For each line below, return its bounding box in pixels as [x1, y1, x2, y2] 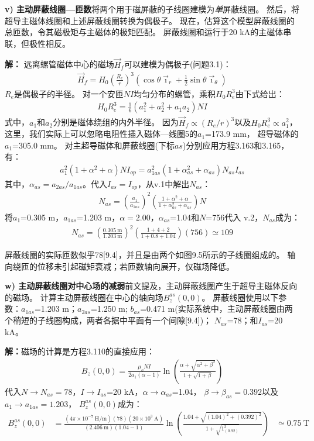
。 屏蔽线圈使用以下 [202, 291, 279, 303]
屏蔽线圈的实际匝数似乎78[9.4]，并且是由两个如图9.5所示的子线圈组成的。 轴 [5, 249, 296, 261]
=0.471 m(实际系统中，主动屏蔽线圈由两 [140, 302, 293, 315]
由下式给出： [235, 87, 285, 99]
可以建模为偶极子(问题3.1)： [124, 58, 231, 70]
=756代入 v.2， [206, 211, 263, 223]
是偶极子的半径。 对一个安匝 [14, 87, 124, 99]
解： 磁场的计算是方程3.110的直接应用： [5, 345, 155, 357]
